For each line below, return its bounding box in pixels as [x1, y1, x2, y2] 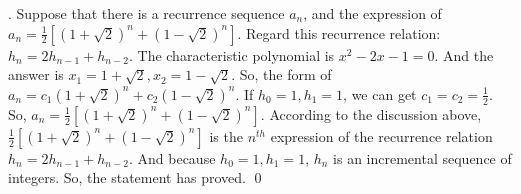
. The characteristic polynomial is [128, 44, 335, 65]
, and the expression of [303, 3, 442, 23]
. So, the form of [231, 64, 332, 85]
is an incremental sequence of [333, 147, 512, 168]
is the [209, 125, 243, 146]
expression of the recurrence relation [270, 125, 493, 146]
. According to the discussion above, [260, 103, 482, 124]
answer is [8, 64, 64, 85]
